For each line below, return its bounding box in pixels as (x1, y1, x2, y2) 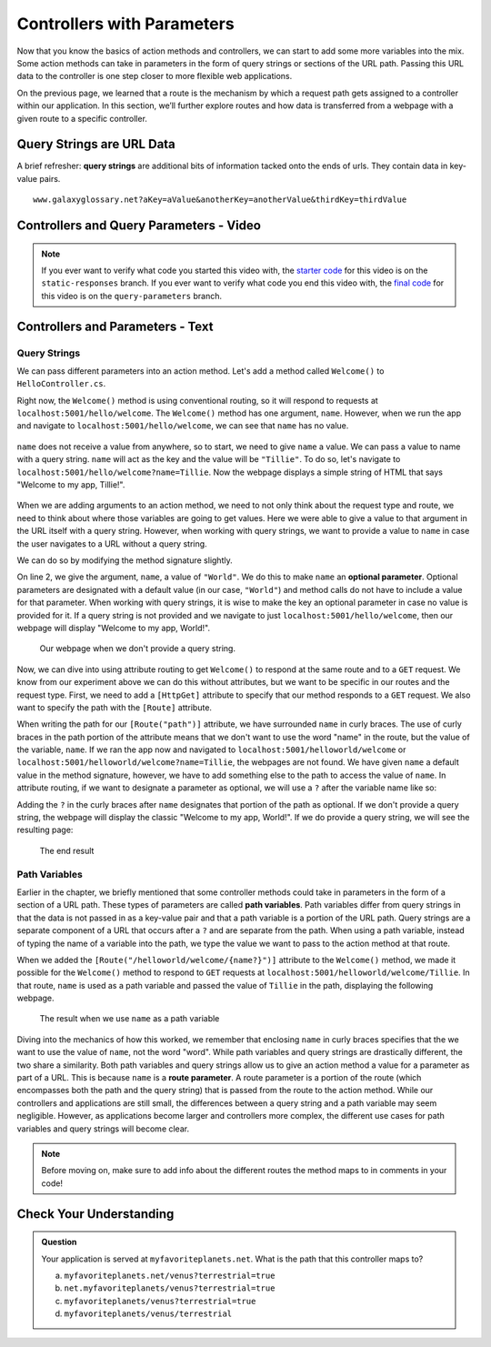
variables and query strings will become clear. (16, 1123, 190, 1134)
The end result (39, 845, 95, 856)
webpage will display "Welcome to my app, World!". (16, 622, 211, 633)
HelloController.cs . (16, 378, 106, 389)
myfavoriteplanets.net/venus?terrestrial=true (64, 1270, 276, 1281)
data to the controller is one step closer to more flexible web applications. (16, 71, 293, 82)
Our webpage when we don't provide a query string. (39, 643, 236, 654)
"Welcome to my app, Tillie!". (16, 479, 125, 490)
